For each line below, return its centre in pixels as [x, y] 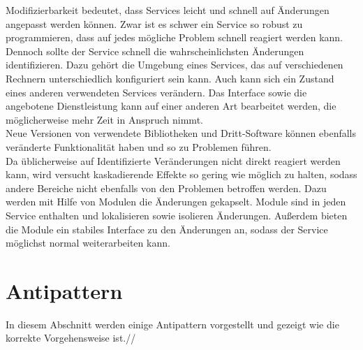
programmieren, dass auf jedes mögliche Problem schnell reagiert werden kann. [174, 37]
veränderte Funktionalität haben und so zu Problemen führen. [139, 146]
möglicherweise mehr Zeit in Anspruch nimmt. [104, 119]
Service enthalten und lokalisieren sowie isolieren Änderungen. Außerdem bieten [177, 215]
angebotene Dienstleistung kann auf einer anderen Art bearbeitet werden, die [171, 106]
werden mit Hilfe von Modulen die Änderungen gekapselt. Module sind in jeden [176, 202]
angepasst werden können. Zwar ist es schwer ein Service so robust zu [154, 23]
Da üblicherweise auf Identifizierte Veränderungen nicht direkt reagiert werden [173, 160]
